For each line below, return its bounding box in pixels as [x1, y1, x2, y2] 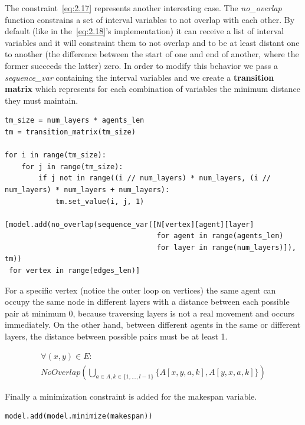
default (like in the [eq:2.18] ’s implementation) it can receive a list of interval [5, 25, 284, 37]
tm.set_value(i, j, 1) [55, 197, 145, 206]
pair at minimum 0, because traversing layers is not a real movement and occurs [5, 307, 294, 319]
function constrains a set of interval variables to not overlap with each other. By [5, 13, 295, 25]
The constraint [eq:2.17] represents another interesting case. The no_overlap [5, 2, 282, 14]
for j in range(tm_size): [21, 162, 123, 171]
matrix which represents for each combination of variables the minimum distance [5, 83, 300, 95]
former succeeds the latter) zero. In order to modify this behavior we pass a [5, 59, 278, 71]
